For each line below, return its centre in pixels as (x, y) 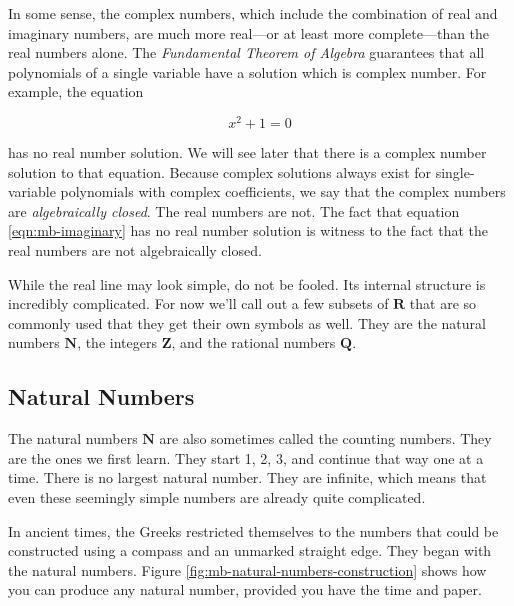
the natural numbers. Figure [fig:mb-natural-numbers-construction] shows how (247, 569)
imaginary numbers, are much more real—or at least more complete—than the (249, 32)
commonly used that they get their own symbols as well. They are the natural (247, 322)
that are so (443, 303)
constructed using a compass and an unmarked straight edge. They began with (250, 550)
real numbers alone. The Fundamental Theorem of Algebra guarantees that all (246, 52)
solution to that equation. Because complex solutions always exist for (220, 171)
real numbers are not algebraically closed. (135, 250)
